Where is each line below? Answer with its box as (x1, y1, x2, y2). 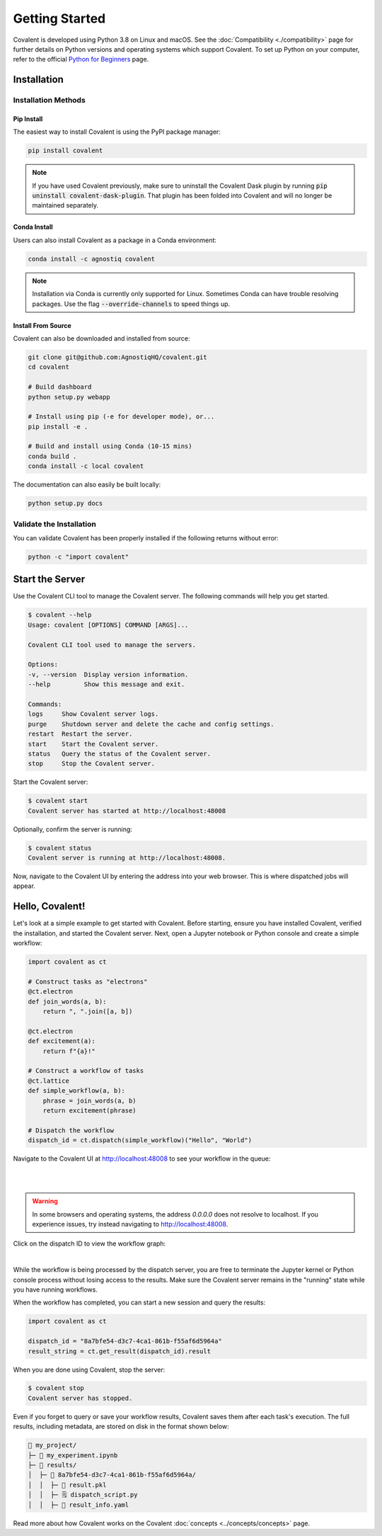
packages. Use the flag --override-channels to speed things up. (32, 300, 231, 308)
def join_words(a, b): (28, 997, 107, 1006)
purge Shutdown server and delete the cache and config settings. (28, 719, 274, 728)
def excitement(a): (28, 1037, 95, 1045)
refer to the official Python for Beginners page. (13, 55, 149, 64)
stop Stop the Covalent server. (28, 760, 156, 768)
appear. (13, 882, 35, 890)
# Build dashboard (28, 383, 92, 391)
